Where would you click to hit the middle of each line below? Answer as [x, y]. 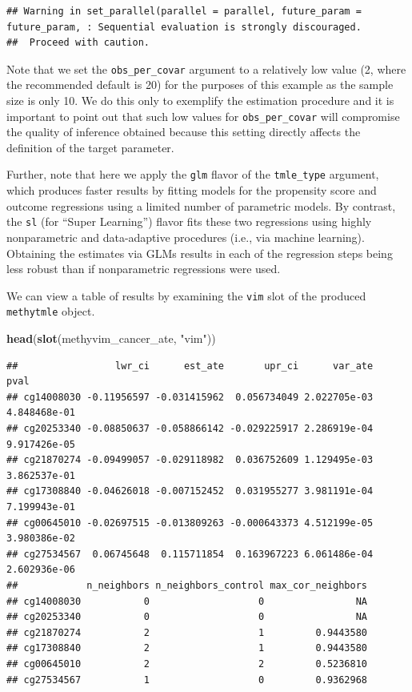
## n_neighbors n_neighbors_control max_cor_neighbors [187, 585]
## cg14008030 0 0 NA [187, 601]
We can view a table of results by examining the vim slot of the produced [186, 295]
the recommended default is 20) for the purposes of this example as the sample [200, 84]
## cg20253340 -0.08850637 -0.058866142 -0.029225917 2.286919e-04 [190, 429]
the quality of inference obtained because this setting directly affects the [184, 132]
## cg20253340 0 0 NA [187, 617]
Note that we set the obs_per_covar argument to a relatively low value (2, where [206, 68]
